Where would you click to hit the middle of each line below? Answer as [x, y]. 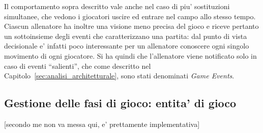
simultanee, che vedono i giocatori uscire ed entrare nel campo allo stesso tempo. [130, 16]
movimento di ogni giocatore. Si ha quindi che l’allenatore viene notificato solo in [130, 55]
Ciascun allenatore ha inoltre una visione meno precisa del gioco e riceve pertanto [131, 26]
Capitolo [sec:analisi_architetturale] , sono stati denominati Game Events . [119, 76]
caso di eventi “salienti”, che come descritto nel [78, 65]
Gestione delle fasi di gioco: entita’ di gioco [120, 103]
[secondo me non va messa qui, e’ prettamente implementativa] [102, 124]
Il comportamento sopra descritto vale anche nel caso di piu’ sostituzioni [117, 6]
